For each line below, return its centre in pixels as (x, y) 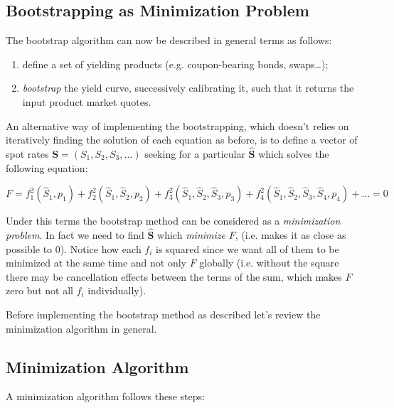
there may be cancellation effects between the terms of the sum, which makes (174, 276)
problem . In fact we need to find (75, 234)
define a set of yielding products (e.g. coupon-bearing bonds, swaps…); (175, 64)
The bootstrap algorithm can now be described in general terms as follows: (169, 40)
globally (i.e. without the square (269, 263)
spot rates (27, 153)
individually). (117, 290)
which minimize (191, 234)
